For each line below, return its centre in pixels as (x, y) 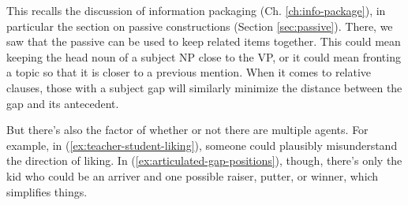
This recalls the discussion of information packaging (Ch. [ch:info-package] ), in (196, 10)
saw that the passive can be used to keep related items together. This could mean (204, 41)
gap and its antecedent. (63, 103)
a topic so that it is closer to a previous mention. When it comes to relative (189, 72)
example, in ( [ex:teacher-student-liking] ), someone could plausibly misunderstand (202, 145)
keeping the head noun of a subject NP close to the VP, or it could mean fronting (204, 56)
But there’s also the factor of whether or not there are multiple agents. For (187, 130)
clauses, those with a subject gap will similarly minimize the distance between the (204, 87)
